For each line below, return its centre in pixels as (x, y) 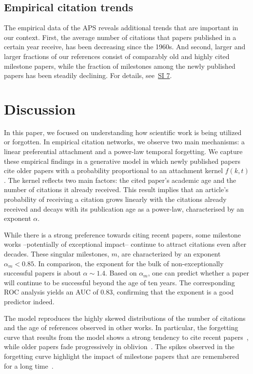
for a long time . (29, 365)
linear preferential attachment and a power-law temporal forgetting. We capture (123, 151)
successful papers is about (42, 273)
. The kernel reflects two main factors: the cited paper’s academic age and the (120, 180)
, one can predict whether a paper (198, 273)
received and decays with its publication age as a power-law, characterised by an (124, 208)
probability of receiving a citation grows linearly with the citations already (115, 199)
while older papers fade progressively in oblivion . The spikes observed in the (119, 346)
